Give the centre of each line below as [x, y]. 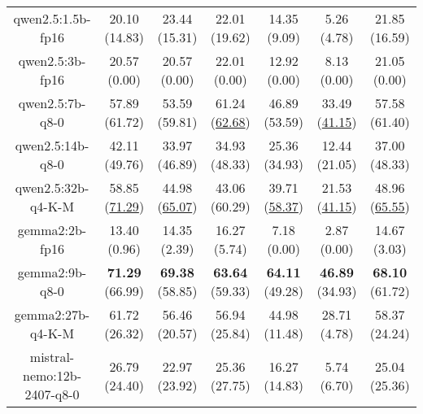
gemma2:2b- [52, 230]
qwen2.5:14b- [52, 145]
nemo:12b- [52, 375]
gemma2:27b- [52, 314]
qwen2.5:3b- [52, 61]
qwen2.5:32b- [52, 187]
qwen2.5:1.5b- [52, 18]
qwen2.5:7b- [52, 103]
